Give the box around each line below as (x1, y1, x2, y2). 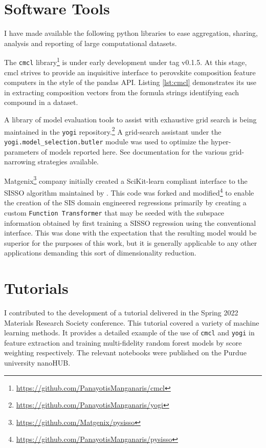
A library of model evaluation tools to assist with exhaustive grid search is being (4, 114, 257, 124)
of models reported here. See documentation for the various (41, 146, 227, 157)
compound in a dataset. (4, 97, 78, 108)
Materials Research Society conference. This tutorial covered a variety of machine (4, 317, 259, 328)
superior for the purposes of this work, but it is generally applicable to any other (4, 237, 257, 248)
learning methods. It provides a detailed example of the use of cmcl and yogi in (4, 327, 255, 338)
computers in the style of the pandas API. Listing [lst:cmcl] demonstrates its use (4, 77, 257, 88)
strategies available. (37, 156, 99, 167)
